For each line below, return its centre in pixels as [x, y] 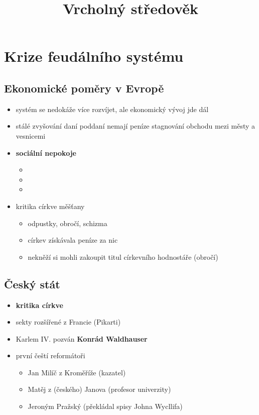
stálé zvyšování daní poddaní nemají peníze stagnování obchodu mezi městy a [136, 126]
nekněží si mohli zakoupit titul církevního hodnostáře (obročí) [123, 256]
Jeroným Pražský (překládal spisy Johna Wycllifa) [105, 406]
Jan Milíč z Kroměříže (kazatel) [77, 372]
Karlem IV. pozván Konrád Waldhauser [82, 338]
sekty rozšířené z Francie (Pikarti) [68, 322]
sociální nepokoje [46, 152]
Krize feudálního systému [94, 56]
